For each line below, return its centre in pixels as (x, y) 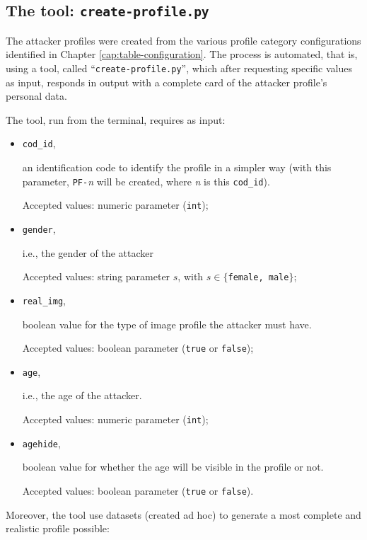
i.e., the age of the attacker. (82, 395)
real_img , (44, 300)
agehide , (41, 443)
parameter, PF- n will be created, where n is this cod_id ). (146, 181)
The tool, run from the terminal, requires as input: (116, 119)
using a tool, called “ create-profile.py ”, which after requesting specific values (179, 68)
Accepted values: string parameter (96, 276)
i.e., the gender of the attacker (88, 252)
